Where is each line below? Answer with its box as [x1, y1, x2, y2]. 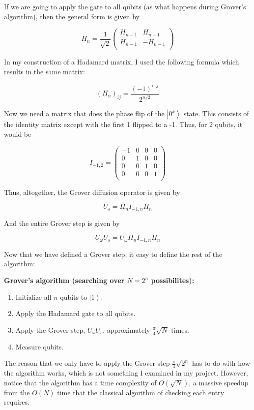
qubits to [60, 291, 87, 302]
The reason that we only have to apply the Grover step [4, 358, 170, 368]
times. [171, 324, 189, 335]
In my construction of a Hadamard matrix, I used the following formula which [4, 57, 239, 67]
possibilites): [151, 275, 195, 285]
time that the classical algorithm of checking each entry [57, 387, 224, 397]
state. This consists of [183, 108, 249, 119]
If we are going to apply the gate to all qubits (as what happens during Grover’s [4, 1, 246, 11]
